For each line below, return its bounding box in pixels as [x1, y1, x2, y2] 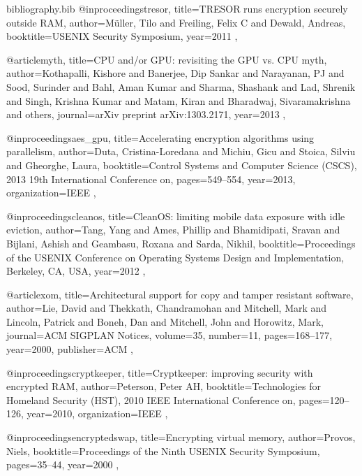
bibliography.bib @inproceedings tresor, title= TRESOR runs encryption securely [6, 1, 348, 15]
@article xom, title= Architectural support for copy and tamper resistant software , [6, 287, 354, 301]
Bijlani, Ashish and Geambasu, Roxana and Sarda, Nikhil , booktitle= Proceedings [6, 236, 356, 250]
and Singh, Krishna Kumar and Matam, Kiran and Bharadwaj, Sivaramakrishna [6, 93, 351, 108]
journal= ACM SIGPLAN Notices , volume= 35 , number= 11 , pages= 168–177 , [6, 328, 333, 342]
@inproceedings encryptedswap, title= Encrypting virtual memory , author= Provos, [6, 430, 356, 445]
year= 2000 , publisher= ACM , [6, 342, 133, 356]
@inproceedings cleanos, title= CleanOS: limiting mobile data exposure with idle [6, 208, 345, 223]
